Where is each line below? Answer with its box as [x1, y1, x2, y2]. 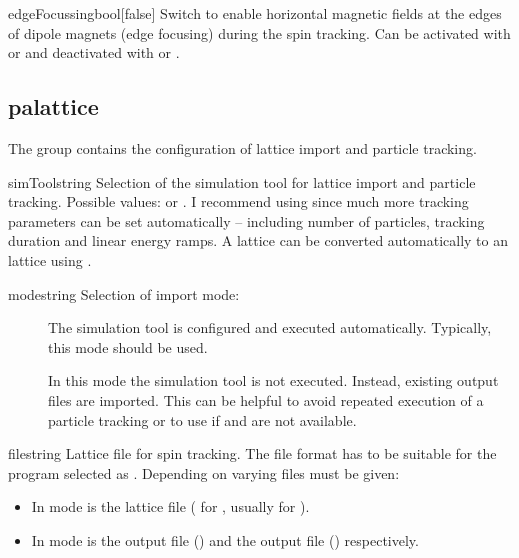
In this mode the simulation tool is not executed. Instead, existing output [48, 370, 499, 391]
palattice [8, 91, 99, 122]
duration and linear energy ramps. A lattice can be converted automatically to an [8, 230, 509, 251]
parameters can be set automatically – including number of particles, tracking [8, 210, 485, 231]
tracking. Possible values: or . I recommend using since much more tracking [8, 191, 469, 212]
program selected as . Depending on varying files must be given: [8, 462, 400, 483]
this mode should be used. [48, 336, 208, 357]
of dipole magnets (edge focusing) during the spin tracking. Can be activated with [8, 22, 511, 43]
